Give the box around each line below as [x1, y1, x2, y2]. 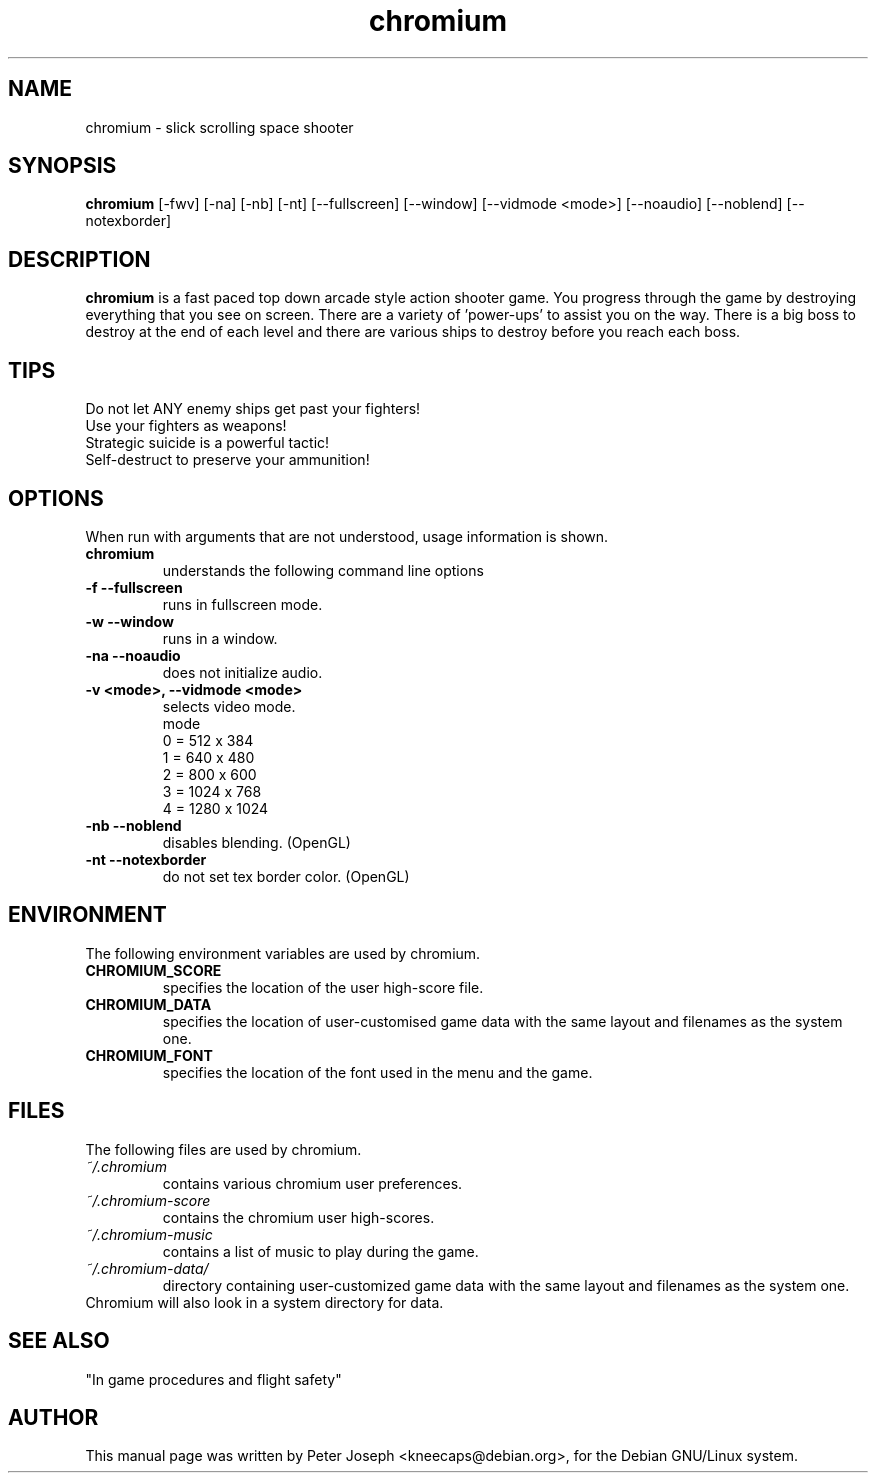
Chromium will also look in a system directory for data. [85, 1293, 444, 1311]
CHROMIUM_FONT [85, 1046, 213, 1064]
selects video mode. [162, 697, 296, 715]
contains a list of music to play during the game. [162, 1242, 479, 1260]
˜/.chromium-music [85, 1225, 213, 1243]
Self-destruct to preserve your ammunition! [85, 451, 370, 469]
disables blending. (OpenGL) [162, 833, 351, 851]
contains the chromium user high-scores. [162, 1208, 435, 1226]
